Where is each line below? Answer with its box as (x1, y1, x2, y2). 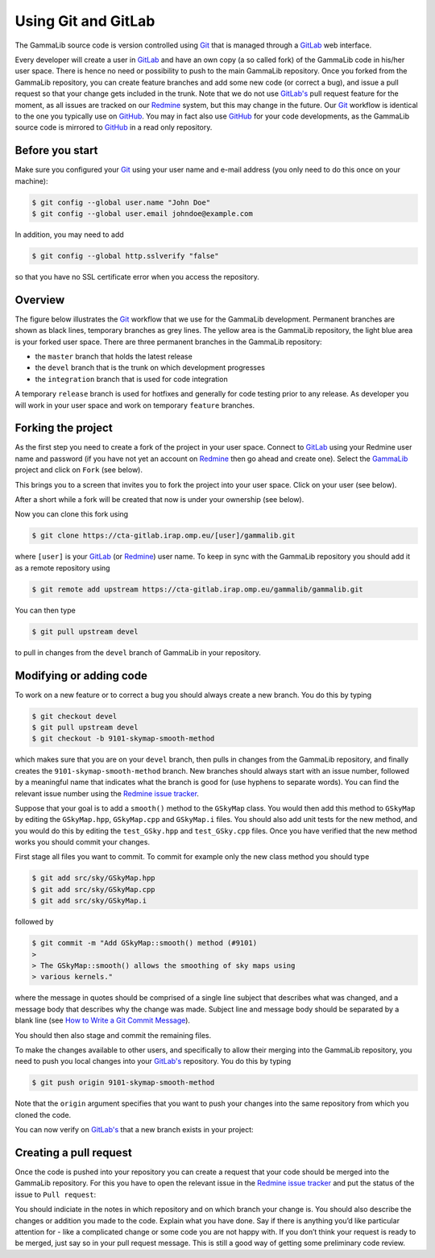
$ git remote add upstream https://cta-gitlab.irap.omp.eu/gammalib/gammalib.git (31, 584, 364, 594)
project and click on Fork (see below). (14, 465, 143, 475)
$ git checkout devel (31, 712, 118, 720)
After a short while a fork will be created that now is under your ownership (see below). (14, 495, 304, 504)
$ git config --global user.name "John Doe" (31, 197, 211, 207)
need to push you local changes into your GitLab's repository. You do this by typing (14, 1057, 292, 1066)
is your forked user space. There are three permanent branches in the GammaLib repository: (14, 337, 322, 347)
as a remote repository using (14, 563, 110, 572)
